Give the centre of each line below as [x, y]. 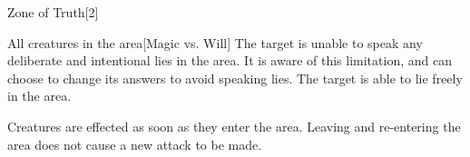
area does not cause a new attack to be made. [135, 144]
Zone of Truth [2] [53, 12]
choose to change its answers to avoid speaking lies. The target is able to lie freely [235, 78]
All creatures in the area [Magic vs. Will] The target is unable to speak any [215, 42]
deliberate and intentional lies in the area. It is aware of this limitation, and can [230, 60]
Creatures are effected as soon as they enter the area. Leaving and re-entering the [234, 126]
